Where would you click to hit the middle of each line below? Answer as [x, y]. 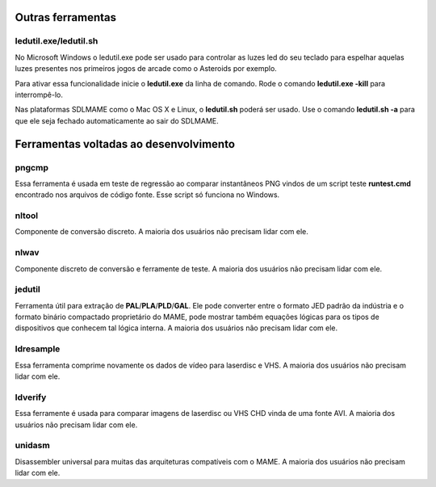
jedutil [27, 289]
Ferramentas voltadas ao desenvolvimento [125, 144]
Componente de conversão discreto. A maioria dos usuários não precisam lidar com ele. [161, 232]
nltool [27, 216]
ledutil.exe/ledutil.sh [57, 41]
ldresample [38, 349]
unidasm [32, 446]
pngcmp [31, 167]
